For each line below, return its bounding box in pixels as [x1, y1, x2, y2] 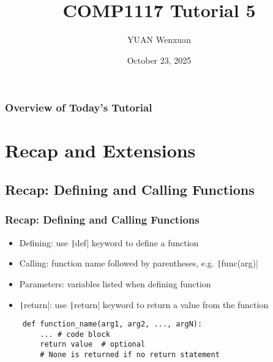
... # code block [40, 330, 110, 339]
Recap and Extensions [5, 138, 196, 163]
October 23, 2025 [127, 53, 192, 66]
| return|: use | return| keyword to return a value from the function [19, 298, 269, 311]
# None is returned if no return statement [40, 350, 220, 360]
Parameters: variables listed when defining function [19, 277, 211, 290]
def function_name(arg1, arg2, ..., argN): [22, 320, 203, 329]
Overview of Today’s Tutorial [5, 100, 152, 115]
